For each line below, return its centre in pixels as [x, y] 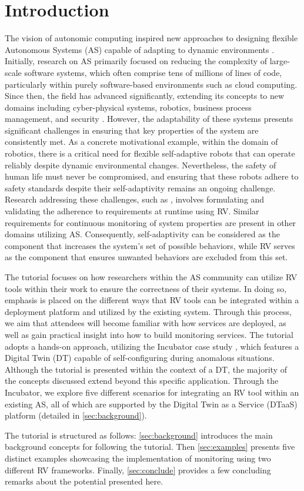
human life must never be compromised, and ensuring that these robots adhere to [152, 176]
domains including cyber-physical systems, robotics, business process [128, 107]
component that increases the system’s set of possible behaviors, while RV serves [150, 245]
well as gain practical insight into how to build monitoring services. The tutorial [149, 334]
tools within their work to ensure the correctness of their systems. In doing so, [146, 288]
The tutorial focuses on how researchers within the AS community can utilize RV [151, 277]
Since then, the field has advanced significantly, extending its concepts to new [145, 96]
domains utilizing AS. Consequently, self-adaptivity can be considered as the [142, 234]
